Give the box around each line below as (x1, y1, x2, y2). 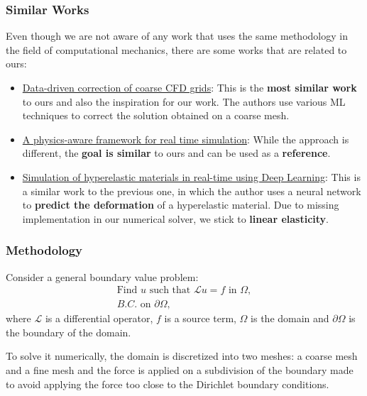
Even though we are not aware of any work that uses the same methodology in (6, 28, 348, 43)
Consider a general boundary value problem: (6, 269, 199, 284)
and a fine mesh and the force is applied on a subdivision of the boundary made (6, 363, 354, 377)
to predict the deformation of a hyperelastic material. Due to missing (22, 197, 339, 212)
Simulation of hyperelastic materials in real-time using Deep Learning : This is (22, 169, 361, 184)
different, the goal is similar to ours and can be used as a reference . (22, 145, 331, 160)
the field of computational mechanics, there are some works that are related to (6, 42, 347, 57)
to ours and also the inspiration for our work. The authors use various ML (22, 94, 346, 109)
